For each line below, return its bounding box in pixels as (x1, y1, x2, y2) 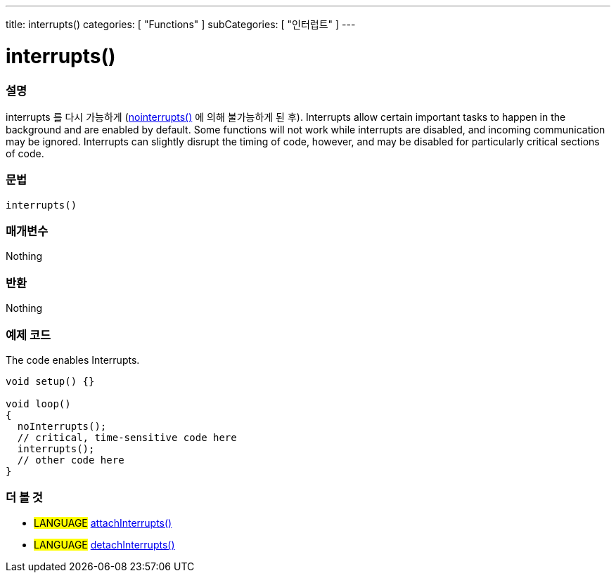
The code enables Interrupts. (6, 353, 140, 366)
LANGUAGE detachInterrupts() (34, 538, 175, 551)
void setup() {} (6, 375, 95, 387)
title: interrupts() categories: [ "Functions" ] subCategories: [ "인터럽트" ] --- (6, 18, 356, 30)
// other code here (17, 454, 124, 466)
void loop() (6, 398, 71, 409)
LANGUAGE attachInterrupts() (34, 516, 172, 529)
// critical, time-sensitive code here (17, 431, 237, 443)
